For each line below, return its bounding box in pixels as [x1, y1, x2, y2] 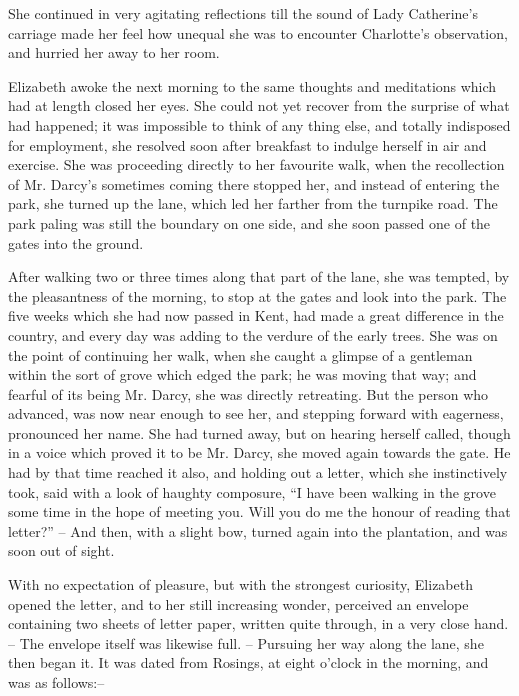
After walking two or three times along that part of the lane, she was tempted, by [8, 266, 510, 287]
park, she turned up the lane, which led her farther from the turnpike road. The [8, 193, 498, 214]
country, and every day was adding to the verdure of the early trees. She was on [8, 324, 498, 345]
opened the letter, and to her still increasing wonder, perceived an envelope [8, 593, 469, 614]
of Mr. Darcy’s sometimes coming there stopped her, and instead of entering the [8, 173, 500, 194]
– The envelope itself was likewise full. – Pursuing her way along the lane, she [8, 632, 484, 653]
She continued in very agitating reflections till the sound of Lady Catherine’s [8, 3, 478, 23]
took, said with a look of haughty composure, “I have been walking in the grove [8, 481, 496, 502]
